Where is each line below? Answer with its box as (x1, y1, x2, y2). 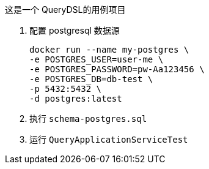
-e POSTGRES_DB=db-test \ (29, 74, 153, 84)
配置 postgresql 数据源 (29, 25, 120, 36)
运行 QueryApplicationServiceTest (29, 134, 188, 145)
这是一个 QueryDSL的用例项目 (5, 4, 126, 15)
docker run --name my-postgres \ (29, 45, 189, 54)
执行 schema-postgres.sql (29, 113, 147, 124)
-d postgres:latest (29, 94, 122, 103)
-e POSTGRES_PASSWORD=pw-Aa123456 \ (29, 64, 205, 74)
